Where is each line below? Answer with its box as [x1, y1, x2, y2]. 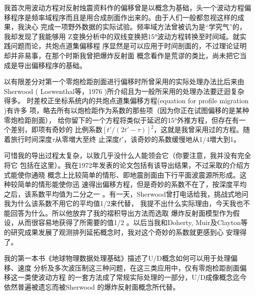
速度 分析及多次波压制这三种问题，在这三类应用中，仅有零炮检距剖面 [17, 262, 240, 272]
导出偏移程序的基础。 [17, 60, 86, 70]
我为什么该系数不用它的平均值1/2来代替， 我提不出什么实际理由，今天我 [4, 198, 236, 208]
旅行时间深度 [10, 134, 52, 144]
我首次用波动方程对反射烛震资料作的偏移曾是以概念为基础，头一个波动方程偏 [4, 2, 251, 12]
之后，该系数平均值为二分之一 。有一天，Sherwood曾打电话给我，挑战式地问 [4, 188, 249, 199]
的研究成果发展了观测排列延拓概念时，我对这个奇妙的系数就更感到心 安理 [4, 227, 240, 237]
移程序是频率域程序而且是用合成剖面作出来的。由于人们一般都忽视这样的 [4, 12, 237, 22]
